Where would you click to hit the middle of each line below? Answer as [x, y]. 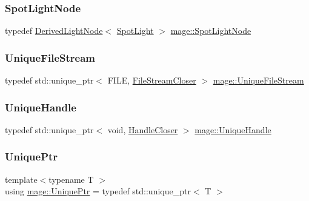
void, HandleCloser [143, 129]
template [21, 179]
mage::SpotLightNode [211, 31]
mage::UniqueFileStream [258, 80]
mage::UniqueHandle [233, 129]
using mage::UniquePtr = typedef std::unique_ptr [98, 191]
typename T [71, 179]
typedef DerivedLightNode [54, 31]
